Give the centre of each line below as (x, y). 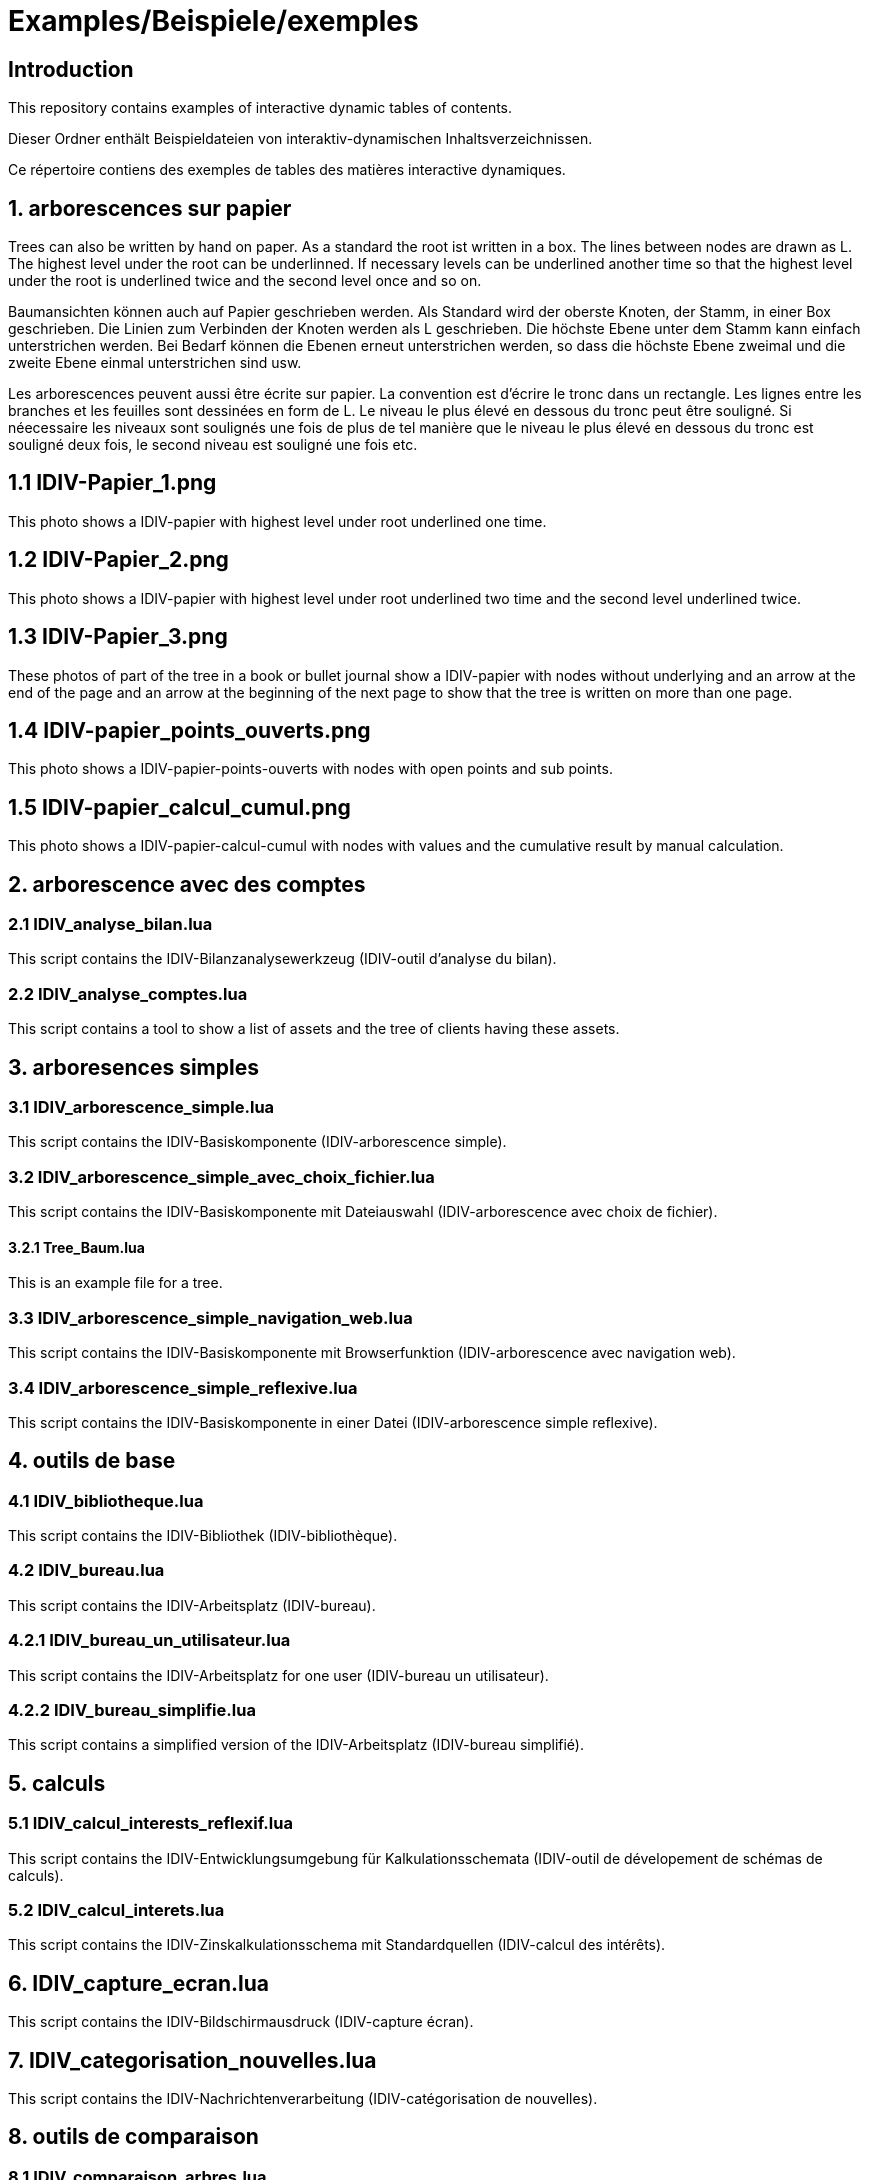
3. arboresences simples (133, 1067)
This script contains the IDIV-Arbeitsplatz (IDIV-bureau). (192, 1605)
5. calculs (57, 1783)
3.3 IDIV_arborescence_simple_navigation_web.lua (210, 1317)
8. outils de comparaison (133, 2137)
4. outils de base (92, 1461)
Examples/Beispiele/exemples (213, 21)
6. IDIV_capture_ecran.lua (138, 1983)
